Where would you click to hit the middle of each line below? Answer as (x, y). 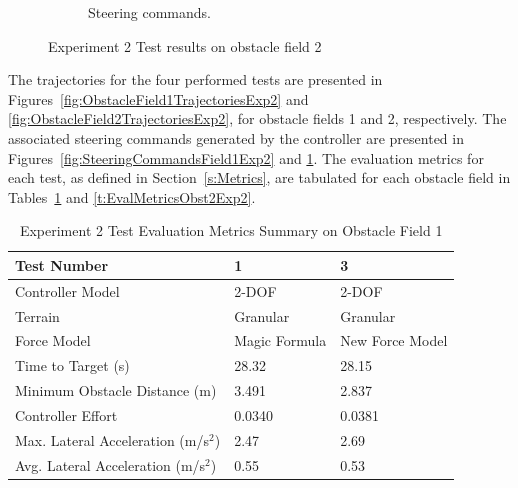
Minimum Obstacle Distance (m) (116, 390)
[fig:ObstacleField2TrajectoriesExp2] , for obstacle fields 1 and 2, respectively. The (257, 118)
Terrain (37, 315)
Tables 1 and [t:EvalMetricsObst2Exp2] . (132, 196)
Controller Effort (66, 415)
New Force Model (394, 340)
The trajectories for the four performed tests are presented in (195, 79)
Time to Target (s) (72, 365)
